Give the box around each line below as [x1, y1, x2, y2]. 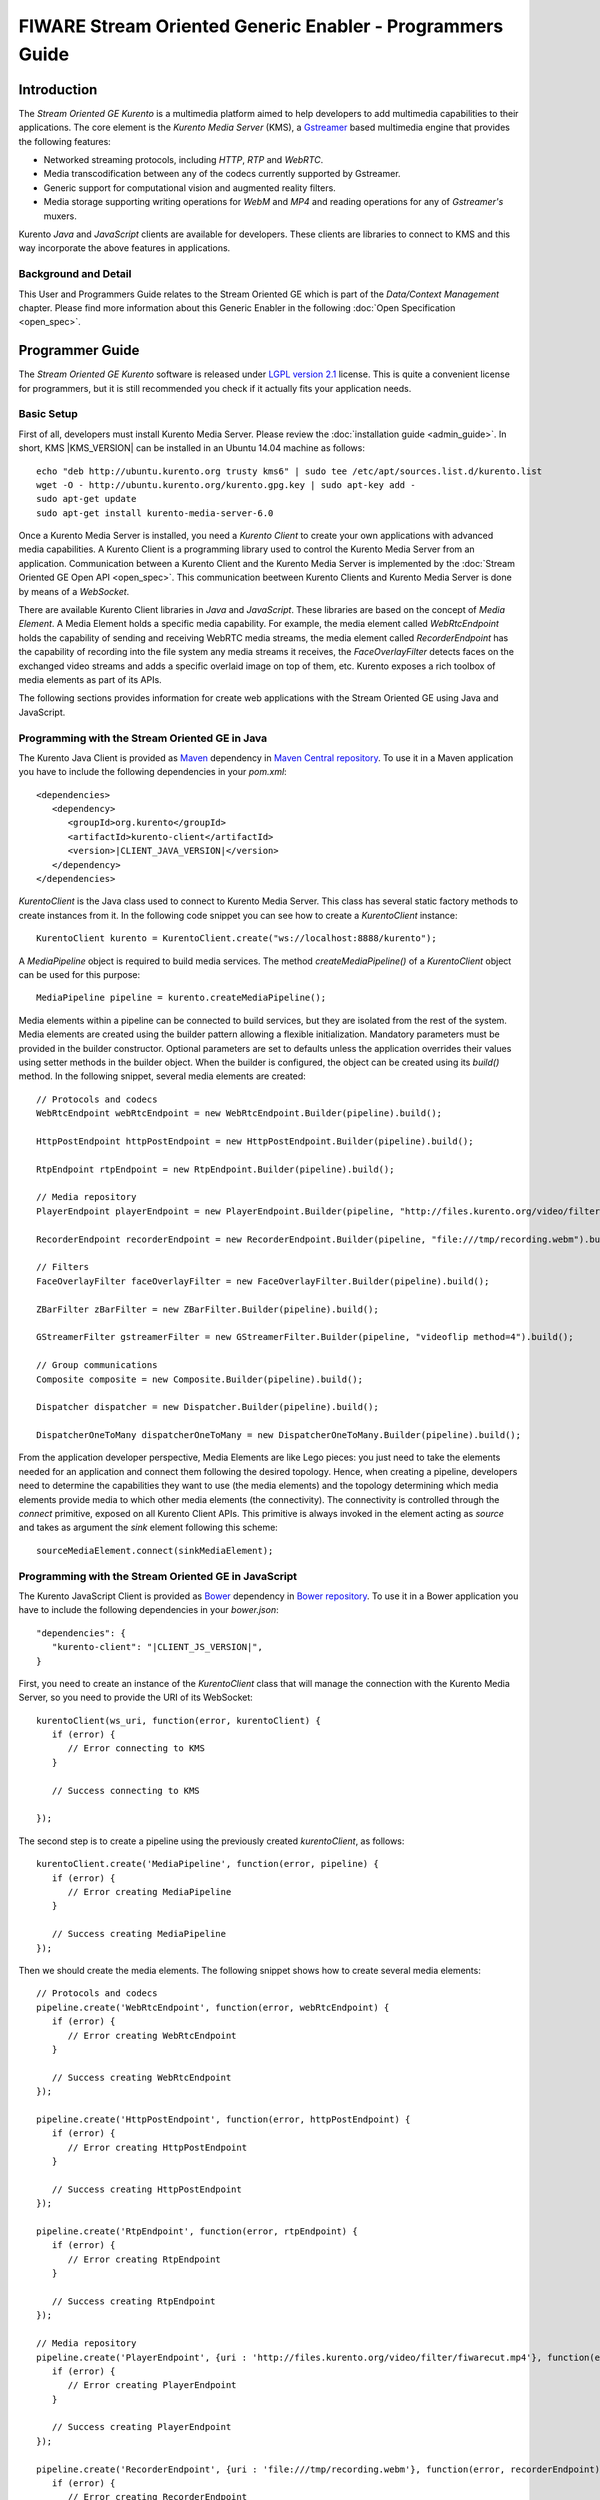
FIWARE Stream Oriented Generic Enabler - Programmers [18, 15, 504, 37]
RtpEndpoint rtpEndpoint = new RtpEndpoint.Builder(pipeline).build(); [36, 1163, 395, 1175]
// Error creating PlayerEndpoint [67, 2380, 237, 2391]
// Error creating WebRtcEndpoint [67, 2030, 237, 2041]
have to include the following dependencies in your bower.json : [18, 1604, 279, 1616]
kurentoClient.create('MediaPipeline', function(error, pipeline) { [36, 1858, 379, 1870]
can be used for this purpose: [18, 968, 141, 980]
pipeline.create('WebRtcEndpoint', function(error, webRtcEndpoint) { [36, 2001, 390, 2013]
